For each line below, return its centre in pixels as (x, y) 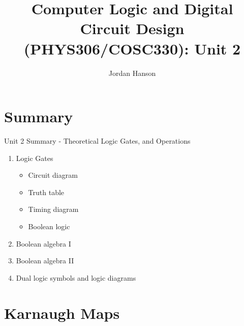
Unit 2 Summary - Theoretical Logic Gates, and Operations (97, 141)
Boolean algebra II (45, 261)
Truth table (46, 192)
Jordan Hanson (132, 73)
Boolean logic (49, 226)
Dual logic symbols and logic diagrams (76, 277)
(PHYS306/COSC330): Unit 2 (132, 48)
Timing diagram (53, 209)
